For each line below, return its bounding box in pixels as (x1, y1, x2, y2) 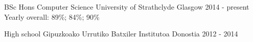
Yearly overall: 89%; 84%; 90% (4, 11, 100, 22)
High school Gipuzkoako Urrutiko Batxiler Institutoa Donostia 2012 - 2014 (4, 28, 238, 39)
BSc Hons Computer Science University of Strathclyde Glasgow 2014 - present (4, 2, 249, 12)
